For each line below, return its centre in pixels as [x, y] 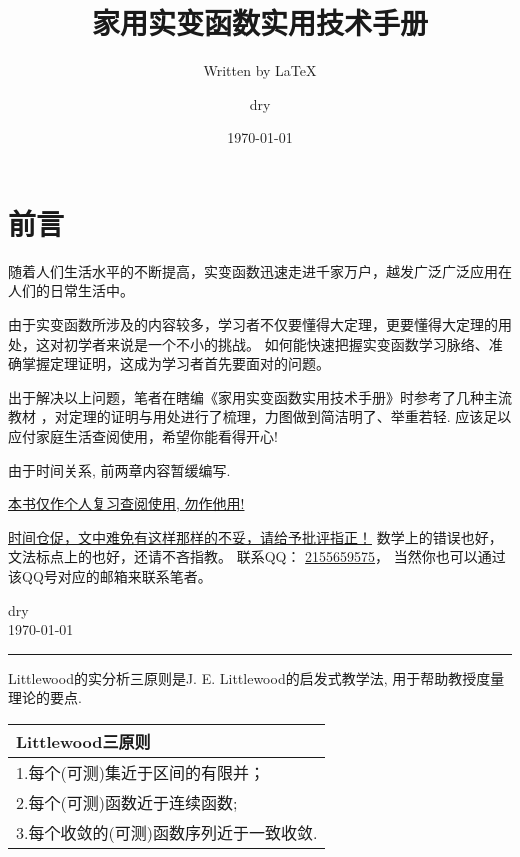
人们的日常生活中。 [71, 290]
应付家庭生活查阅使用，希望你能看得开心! [143, 436]
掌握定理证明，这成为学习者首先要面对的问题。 [175, 363]
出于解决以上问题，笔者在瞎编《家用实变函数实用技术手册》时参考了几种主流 [260, 396]
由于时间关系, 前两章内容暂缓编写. [119, 469]
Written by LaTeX [260, 70]
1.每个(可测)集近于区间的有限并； [140, 772]
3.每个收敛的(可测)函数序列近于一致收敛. [167, 832]
